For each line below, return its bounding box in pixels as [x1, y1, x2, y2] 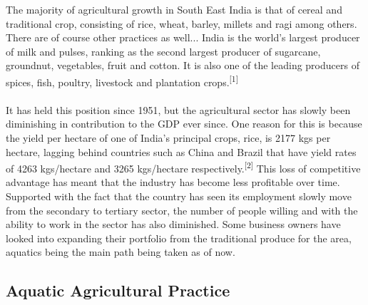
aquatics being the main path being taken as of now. [6, 244, 235, 259]
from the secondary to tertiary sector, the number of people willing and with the [6, 202, 358, 217]
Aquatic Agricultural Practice [6, 279, 230, 301]
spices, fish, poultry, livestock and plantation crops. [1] [6, 72, 238, 89]
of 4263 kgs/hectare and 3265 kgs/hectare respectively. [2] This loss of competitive [6, 159, 361, 175]
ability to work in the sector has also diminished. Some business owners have [6, 217, 341, 232]
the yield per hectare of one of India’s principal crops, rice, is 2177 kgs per [6, 130, 331, 145]
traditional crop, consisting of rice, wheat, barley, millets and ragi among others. [6, 16, 357, 31]
